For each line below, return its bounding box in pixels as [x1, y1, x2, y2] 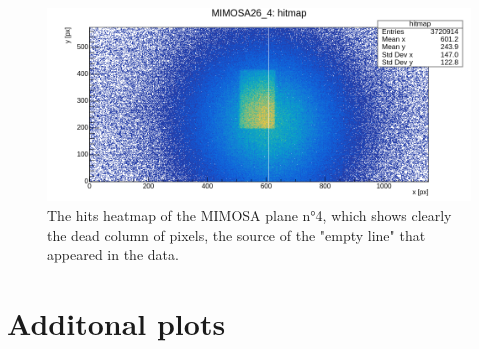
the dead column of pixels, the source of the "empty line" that [47, 224, 426, 245]
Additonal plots [7, 303, 226, 344]
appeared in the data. [47, 244, 179, 265]
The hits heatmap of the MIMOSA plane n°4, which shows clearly [47, 205, 452, 226]
